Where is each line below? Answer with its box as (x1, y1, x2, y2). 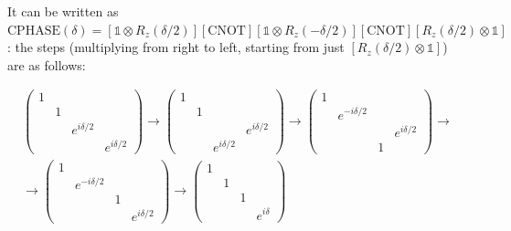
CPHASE (7, 24, 60, 37)
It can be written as (7, 2, 119, 20)
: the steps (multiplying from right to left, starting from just (7, 37, 345, 57)
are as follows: (7, 55, 86, 74)
